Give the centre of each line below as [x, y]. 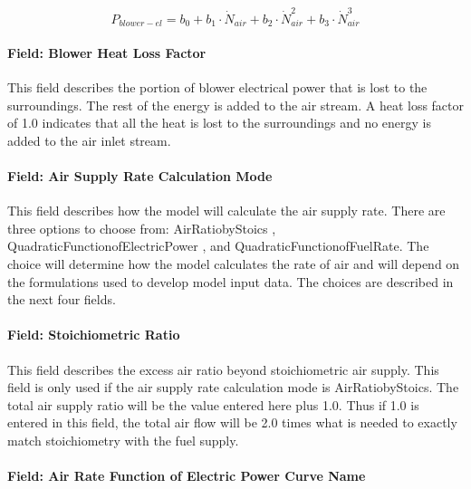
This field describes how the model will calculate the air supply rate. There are [226, 211]
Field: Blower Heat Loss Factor [107, 52]
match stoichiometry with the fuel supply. [123, 440]
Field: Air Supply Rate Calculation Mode [140, 175]
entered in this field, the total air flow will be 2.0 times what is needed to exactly [232, 422]
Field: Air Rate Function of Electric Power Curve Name [187, 476]
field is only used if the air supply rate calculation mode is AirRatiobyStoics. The [233, 387]
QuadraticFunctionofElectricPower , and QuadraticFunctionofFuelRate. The [218, 246]
